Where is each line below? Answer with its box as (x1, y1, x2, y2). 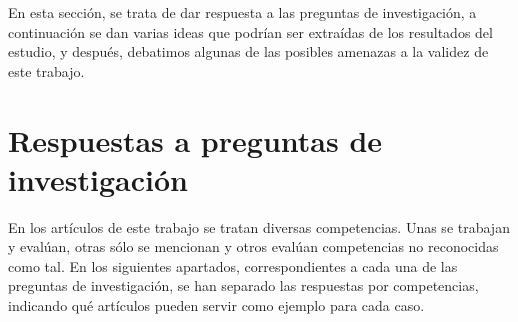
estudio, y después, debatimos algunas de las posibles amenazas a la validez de (8, 41, 489, 62)
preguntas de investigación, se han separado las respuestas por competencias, (8, 275, 479, 296)
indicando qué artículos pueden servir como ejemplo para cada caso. (8, 295, 425, 316)
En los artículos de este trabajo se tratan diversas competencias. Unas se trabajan (8, 216, 510, 237)
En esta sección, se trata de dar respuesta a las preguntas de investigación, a (8, 2, 477, 22)
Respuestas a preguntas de (8, 119, 383, 160)
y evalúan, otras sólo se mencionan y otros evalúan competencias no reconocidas (8, 236, 499, 257)
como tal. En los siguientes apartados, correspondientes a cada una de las (8, 255, 458, 276)
